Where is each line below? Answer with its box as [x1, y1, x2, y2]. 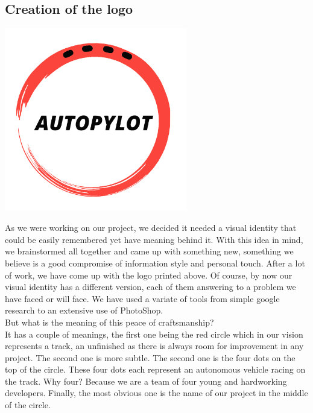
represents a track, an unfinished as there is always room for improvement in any [5, 339, 304, 352]
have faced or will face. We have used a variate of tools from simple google [5, 292, 280, 304]
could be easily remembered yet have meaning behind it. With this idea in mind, [5, 233, 303, 245]
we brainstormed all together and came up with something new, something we [5, 245, 294, 257]
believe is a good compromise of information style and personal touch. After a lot [5, 256, 305, 269]
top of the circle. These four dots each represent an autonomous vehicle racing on [5, 363, 306, 376]
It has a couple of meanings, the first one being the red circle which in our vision [5, 327, 303, 340]
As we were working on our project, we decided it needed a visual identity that [5, 221, 297, 234]
